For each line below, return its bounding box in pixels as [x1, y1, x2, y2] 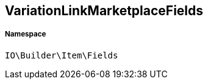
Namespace [5, 30, 46, 39]
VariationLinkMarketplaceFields [5, 3, 204, 18]
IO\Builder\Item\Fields [5, 50, 118, 60]
